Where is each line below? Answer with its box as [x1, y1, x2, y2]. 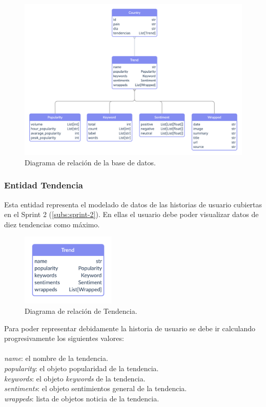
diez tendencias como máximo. [4, 219, 100, 229]
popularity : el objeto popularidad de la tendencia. [4, 363, 159, 374]
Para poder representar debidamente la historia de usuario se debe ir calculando [4, 323, 256, 333]
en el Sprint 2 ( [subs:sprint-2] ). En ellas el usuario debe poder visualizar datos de [4, 209, 259, 220]
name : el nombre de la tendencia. [4, 353, 108, 363]
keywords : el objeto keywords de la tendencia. [4, 373, 146, 383]
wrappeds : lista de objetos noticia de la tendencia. [4, 393, 159, 403]
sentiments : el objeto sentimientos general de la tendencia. [4, 383, 187, 394]
